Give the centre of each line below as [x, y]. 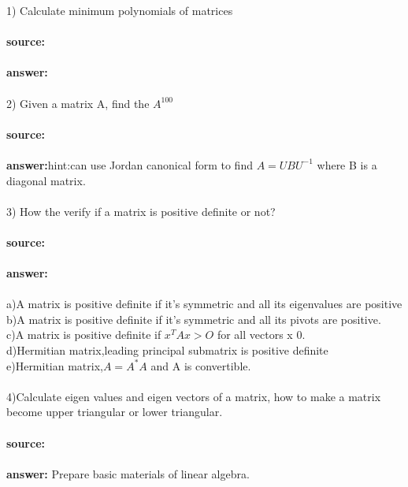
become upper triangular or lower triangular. [115, 412]
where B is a [347, 164]
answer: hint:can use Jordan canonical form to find [130, 164]
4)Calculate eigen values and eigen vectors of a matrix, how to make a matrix [194, 396]
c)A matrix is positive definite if [84, 335]
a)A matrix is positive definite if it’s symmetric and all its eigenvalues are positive [204, 304]
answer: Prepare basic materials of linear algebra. [128, 473]
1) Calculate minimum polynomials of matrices [120, 10]
